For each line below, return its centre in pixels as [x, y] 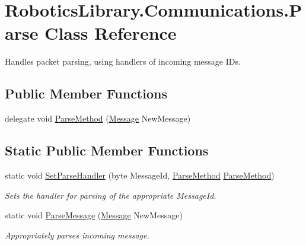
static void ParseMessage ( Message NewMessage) [94, 215]
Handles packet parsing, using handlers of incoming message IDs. [123, 61]
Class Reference [111, 33]
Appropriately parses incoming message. [77, 235]
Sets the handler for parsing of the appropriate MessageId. [111, 195]
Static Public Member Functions [107, 150]
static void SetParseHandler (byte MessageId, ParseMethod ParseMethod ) [140, 175]
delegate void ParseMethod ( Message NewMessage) [98, 118]
